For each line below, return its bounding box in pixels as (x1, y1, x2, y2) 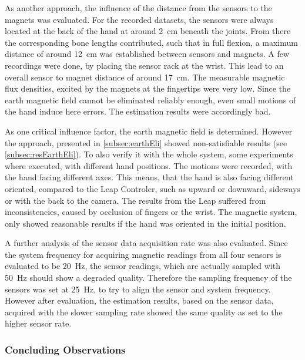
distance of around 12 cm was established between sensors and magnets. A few (5, 48, 290, 60)
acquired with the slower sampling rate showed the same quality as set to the (5, 305, 283, 318)
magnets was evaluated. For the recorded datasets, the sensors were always (5, 13, 274, 25)
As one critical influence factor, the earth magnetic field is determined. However (5, 125, 293, 137)
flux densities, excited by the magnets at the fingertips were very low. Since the (5, 82, 291, 95)
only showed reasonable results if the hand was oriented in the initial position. (5, 217, 286, 229)
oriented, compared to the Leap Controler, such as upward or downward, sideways (5, 182, 300, 194)
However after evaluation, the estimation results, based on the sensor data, (5, 294, 274, 307)
